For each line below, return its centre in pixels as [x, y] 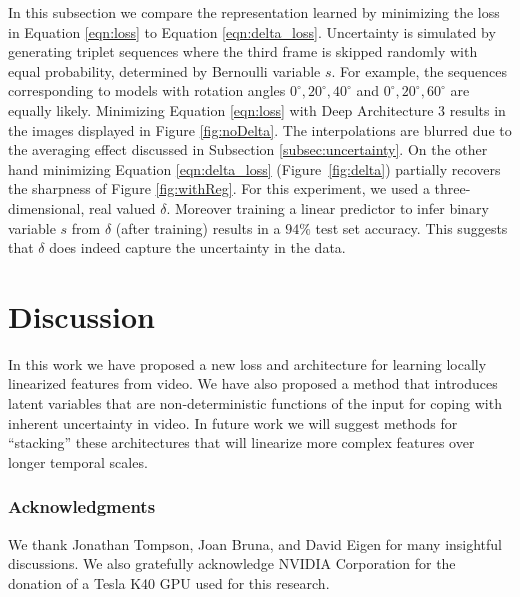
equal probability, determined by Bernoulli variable [164, 70]
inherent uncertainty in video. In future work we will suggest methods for [233, 422]
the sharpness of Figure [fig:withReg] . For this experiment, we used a [219, 188]
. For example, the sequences [419, 70]
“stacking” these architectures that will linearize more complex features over [241, 442]
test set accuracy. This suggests [411, 227]
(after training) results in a [198, 227]
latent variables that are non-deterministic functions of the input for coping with [255, 403]
